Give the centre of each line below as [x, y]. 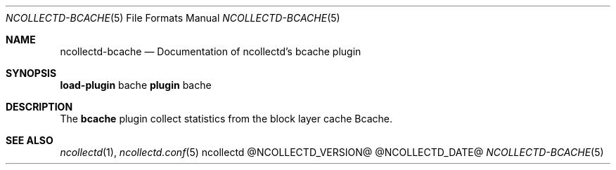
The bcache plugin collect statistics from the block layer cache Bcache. [226, 119]
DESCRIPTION [39, 107]
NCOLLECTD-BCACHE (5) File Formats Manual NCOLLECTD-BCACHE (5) [173, 18]
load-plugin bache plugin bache [136, 85]
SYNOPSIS [31, 73]
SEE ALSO [30, 140]
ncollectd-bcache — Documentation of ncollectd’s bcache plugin [211, 51]
